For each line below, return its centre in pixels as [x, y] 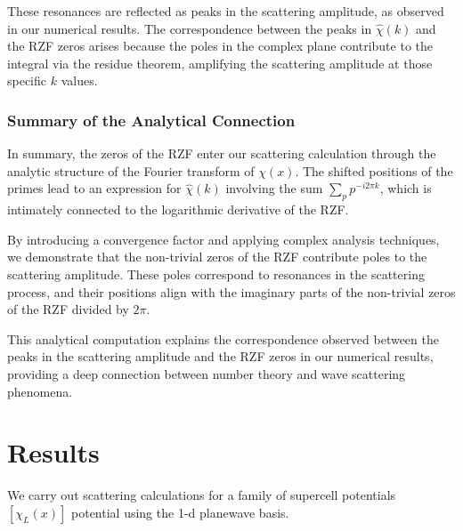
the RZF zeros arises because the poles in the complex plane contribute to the [220, 46]
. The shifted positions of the [374, 170]
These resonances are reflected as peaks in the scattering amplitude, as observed [226, 11]
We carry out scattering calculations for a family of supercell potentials [202, 495]
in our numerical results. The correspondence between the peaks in [190, 28]
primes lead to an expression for [94, 188]
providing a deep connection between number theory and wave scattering [207, 373]
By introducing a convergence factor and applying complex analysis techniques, [223, 239]
